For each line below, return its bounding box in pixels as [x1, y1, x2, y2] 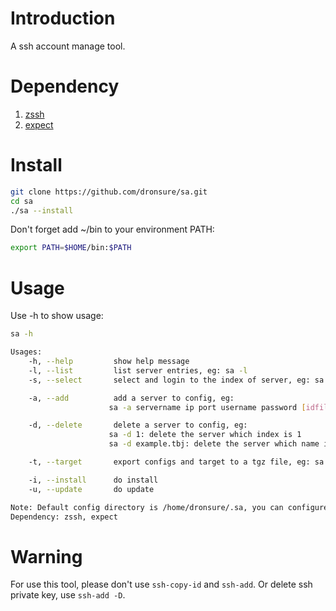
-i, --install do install [28, 475, 159, 485]
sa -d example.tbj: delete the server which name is [108, 439, 333, 449]
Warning [10, 545, 83, 568]
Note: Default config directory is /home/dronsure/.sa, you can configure [10, 502, 329, 512]
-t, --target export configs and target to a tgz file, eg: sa [28, 457, 325, 467]
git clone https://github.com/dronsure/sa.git [10, 187, 208, 197]
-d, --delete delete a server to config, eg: [28, 420, 248, 431]
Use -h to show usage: [10, 310, 104, 322]
